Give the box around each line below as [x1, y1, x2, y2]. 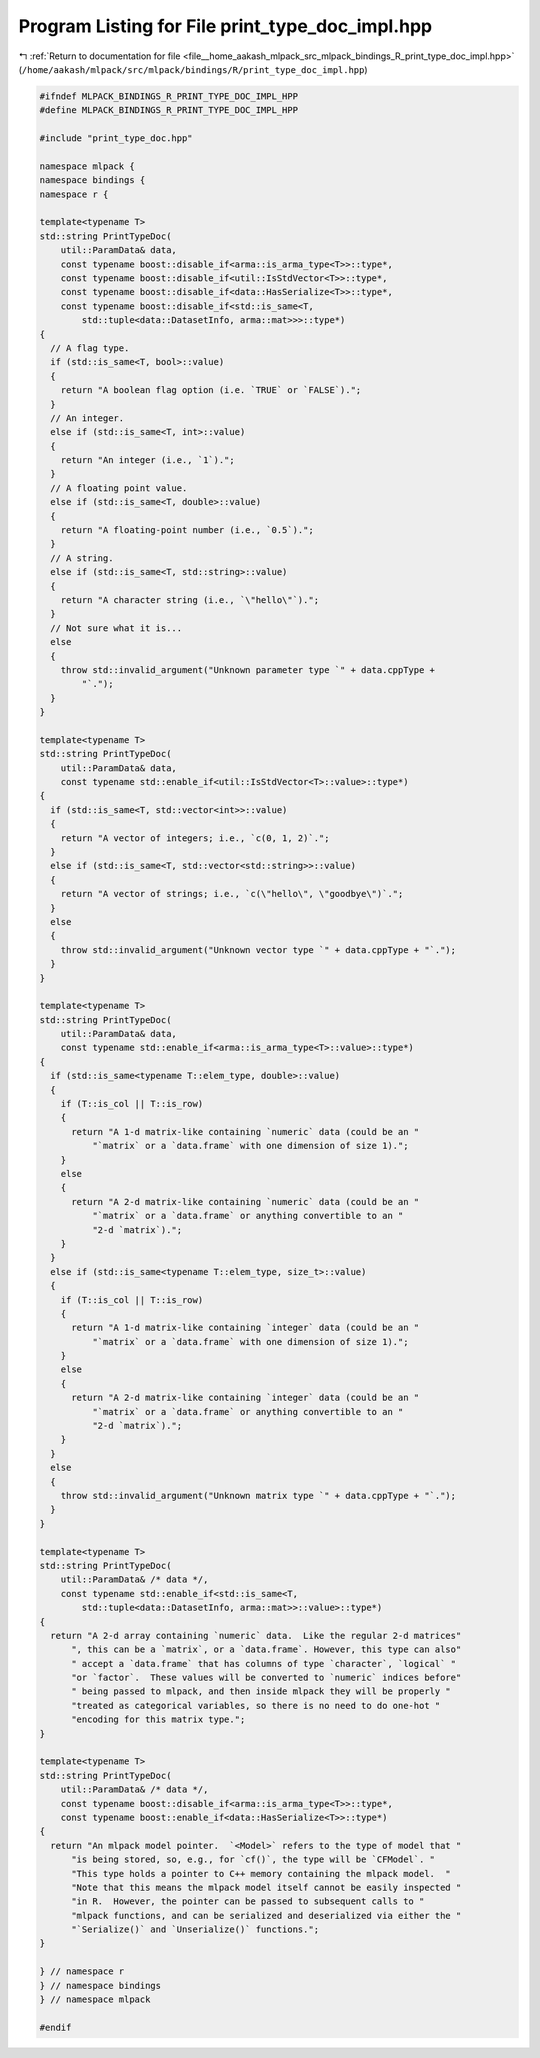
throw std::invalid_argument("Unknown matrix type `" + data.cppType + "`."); [60, 1490, 457, 1501]
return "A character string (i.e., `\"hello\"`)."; [60, 594, 320, 605]
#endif [39, 2021, 72, 2033]
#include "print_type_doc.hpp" [39, 133, 194, 144]
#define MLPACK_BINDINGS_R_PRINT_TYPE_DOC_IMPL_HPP [39, 105, 299, 116]
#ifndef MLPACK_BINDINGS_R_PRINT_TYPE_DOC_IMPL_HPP [39, 90, 299, 102]
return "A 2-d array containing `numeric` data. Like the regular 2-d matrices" [50, 1630, 462, 1641]
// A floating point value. [50, 482, 188, 494]
